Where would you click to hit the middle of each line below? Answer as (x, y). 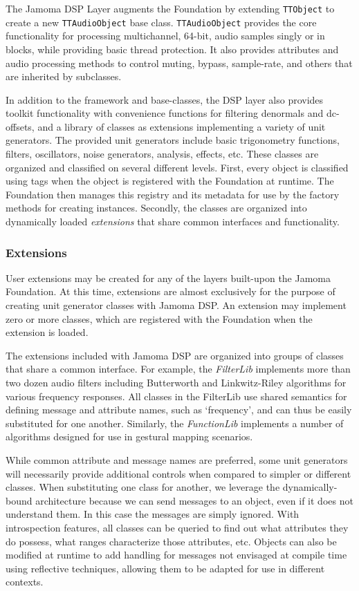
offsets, (20, 126)
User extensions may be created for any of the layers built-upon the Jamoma (168, 278)
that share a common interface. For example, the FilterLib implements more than (178, 369)
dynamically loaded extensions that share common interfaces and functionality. (173, 222)
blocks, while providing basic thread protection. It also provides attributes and (172, 49)
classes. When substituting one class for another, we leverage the (143, 487)
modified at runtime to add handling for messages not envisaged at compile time (176, 555)
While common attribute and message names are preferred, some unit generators (177, 459)
